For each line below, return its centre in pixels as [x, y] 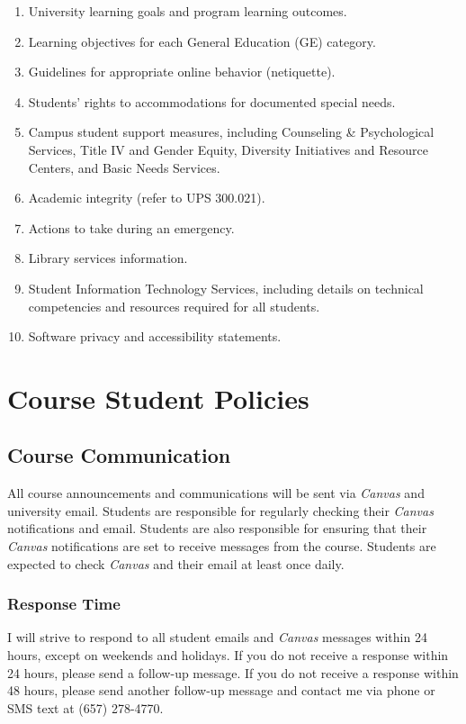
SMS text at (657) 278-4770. [85, 707]
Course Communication [119, 455]
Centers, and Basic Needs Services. [124, 167]
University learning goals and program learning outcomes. [188, 11]
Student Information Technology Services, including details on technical [226, 288]
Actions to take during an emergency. [131, 227]
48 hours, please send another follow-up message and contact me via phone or [221, 690]
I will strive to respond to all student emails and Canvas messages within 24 [217, 637]
